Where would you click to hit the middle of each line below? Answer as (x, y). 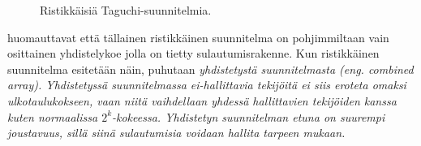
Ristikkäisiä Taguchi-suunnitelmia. (126, 10)
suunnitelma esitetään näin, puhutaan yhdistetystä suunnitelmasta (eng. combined (210, 69)
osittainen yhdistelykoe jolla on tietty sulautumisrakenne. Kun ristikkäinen (193, 53)
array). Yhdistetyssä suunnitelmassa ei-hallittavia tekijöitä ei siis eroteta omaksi (207, 85)
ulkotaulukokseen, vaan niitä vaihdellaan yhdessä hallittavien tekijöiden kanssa (202, 100)
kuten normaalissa (53, 116)
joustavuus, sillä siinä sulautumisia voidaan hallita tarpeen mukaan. (176, 133)
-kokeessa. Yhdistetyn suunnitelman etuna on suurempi (249, 116)
